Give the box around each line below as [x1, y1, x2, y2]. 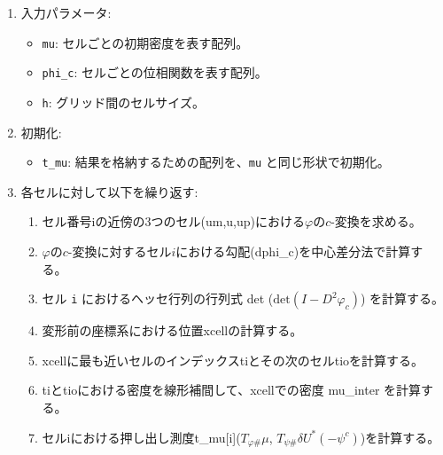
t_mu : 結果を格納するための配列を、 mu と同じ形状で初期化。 [42, 153, 390, 171]
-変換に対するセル [67, 242, 172, 260]
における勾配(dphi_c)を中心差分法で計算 [175, 242, 411, 260]
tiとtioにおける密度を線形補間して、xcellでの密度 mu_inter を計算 [42, 380, 422, 399]
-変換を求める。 [330, 212, 422, 231]
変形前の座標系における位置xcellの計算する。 [42, 321, 303, 340]
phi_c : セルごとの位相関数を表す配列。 [42, 63, 268, 82]
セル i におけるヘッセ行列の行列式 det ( [42, 289, 274, 308]
